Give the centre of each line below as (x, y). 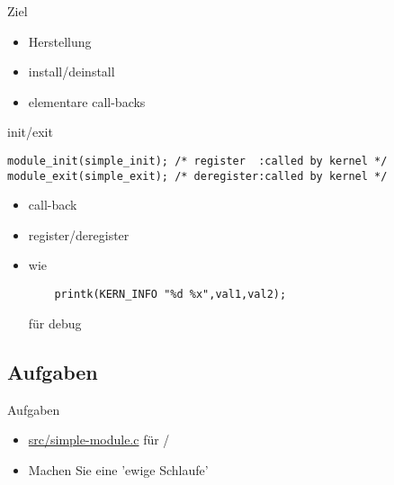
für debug (55, 323)
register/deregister (79, 234)
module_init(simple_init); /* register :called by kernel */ (197, 161)
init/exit (30, 132)
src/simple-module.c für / (99, 440)
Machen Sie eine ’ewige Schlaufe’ (118, 469)
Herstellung (60, 41)
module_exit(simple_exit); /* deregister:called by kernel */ (197, 176)
